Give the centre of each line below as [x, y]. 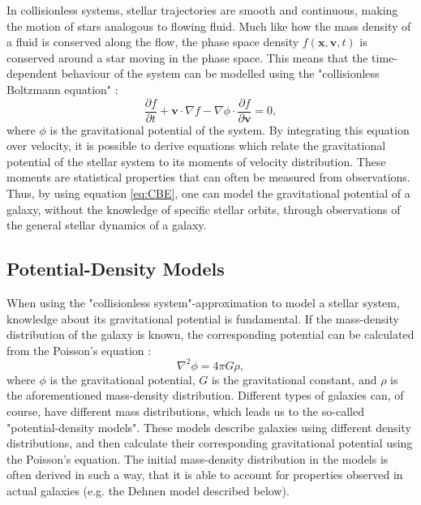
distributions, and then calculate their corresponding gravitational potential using [210, 443]
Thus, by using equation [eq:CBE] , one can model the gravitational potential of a [208, 193]
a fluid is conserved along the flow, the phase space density [153, 42]
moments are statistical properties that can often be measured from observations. [208, 177]
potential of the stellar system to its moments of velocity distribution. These [196, 161]
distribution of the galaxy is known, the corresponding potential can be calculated [210, 334]
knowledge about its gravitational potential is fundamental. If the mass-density [203, 318]
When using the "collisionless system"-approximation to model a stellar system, [203, 302]
